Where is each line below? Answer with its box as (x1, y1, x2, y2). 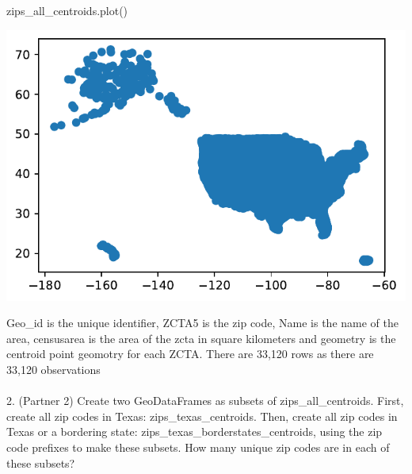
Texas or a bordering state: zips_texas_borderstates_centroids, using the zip (6, 423, 383, 440)
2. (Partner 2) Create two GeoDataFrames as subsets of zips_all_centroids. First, (6, 392, 404, 409)
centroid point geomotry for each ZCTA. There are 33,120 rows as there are (6, 345, 374, 362)
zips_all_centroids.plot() (6, 2, 128, 18)
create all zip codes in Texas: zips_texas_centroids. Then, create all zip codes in (6, 407, 398, 424)
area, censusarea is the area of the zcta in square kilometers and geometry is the (6, 329, 396, 346)
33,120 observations (6, 361, 101, 378)
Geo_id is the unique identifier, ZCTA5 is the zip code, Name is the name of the (6, 314, 399, 331)
